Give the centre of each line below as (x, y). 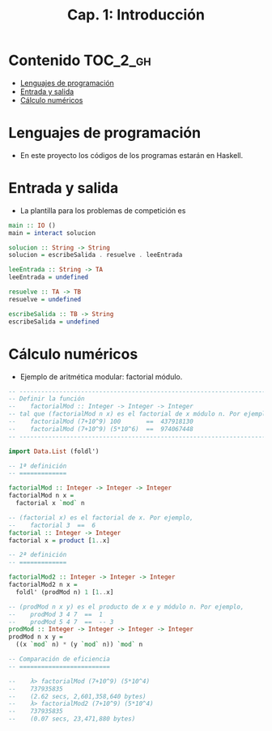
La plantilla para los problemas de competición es (103, 210)
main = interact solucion (52, 233)
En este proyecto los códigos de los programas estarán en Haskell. (132, 155)
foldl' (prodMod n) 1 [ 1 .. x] (65, 592)
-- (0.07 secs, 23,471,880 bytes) (72, 719)
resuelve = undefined (45, 299)
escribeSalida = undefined (54, 322)
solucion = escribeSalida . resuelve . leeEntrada (96, 255)
